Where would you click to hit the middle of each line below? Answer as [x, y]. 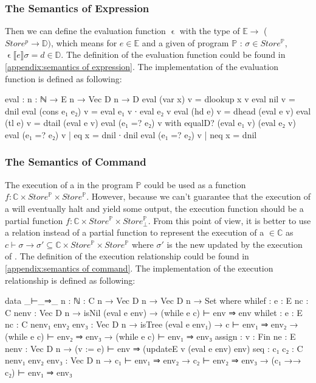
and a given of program [185, 42]
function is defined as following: [64, 78]
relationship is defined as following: [70, 280]
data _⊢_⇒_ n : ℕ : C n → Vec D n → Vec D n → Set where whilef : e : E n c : [157, 300]
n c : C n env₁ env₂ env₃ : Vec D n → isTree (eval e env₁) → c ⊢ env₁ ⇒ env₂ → [152, 324]
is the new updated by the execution [235, 244]
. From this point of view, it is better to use [229, 220]
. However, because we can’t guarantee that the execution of [199, 196]
